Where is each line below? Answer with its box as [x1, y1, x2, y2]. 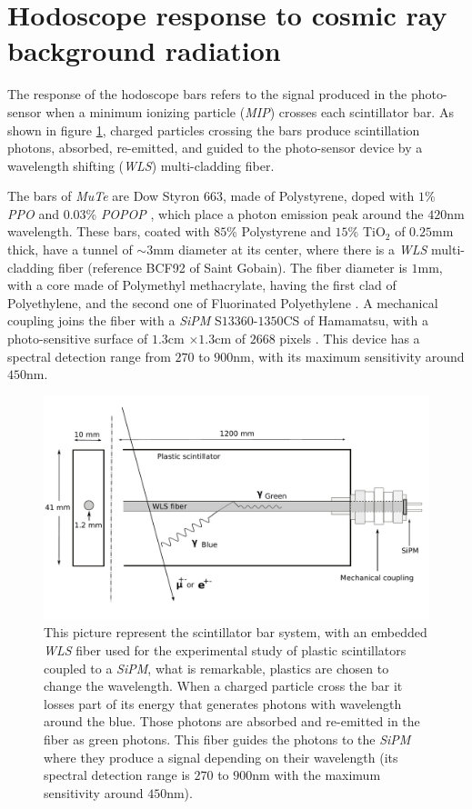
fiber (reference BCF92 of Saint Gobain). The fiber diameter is [58, 257, 407, 276]
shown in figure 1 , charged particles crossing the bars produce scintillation [7, 120, 420, 139]
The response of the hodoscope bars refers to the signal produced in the [7, 85, 407, 104]
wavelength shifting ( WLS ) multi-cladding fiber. [7, 155, 275, 175]
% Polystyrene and [226, 222, 331, 241]
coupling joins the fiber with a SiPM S [7, 311, 222, 330]
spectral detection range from [7, 346, 171, 365]
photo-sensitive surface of [7, 329, 148, 348]
